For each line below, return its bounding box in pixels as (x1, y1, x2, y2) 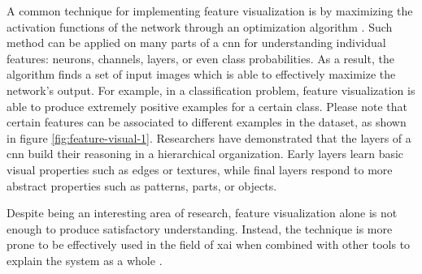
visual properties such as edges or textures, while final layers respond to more (7, 161, 393, 178)
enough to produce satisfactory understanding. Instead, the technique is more (7, 220, 393, 237)
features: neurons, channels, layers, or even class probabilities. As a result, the (7, 49, 394, 66)
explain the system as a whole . (7, 251, 163, 268)
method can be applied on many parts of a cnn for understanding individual (7, 34, 386, 51)
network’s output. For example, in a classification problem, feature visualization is (7, 81, 415, 98)
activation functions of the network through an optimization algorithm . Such (7, 18, 393, 35)
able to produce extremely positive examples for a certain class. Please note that (7, 97, 408, 114)
